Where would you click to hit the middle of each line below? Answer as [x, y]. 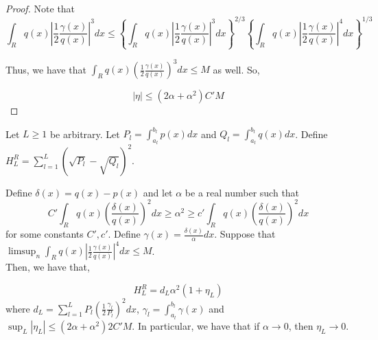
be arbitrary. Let [85, 134]
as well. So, [236, 69]
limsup [22, 252]
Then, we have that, [48, 267]
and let [158, 192]
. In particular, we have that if [196, 325]
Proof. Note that [40, 8]
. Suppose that [245, 234]
